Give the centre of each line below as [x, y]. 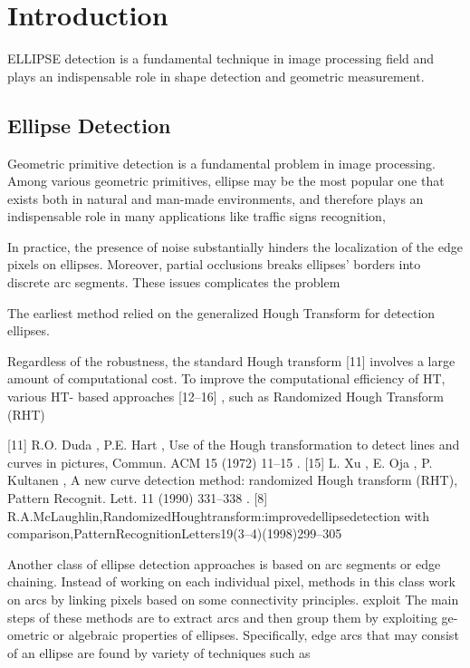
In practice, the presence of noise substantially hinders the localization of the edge [235, 246]
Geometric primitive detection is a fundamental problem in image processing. [221, 163]
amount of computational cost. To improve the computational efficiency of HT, [226, 378]
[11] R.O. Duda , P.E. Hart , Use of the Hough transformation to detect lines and [234, 445]
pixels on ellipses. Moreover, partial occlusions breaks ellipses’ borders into [214, 264]
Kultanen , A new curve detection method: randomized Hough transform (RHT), [233, 480]
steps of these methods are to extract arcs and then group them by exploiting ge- [233, 617]
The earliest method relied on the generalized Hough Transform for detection [221, 312]
